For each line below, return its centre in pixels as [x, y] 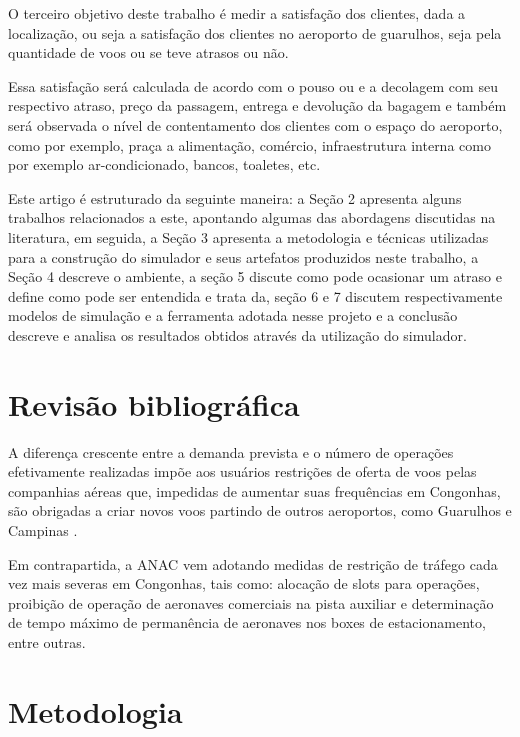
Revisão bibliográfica [154, 403]
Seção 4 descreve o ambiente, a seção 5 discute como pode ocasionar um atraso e [255, 276]
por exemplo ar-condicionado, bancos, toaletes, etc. [164, 164]
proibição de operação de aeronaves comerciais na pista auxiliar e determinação [251, 602]
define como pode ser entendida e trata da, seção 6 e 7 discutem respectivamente [255, 295]
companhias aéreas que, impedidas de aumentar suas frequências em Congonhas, [254, 490]
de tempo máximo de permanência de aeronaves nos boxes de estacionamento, [247, 622]
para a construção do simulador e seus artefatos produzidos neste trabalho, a [243, 256]
